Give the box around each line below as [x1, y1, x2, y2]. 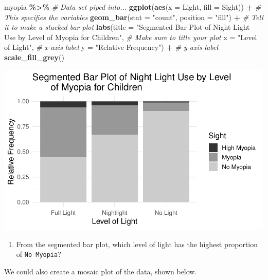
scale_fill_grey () [4, 51, 64, 62]
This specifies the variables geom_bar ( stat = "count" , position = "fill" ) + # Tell [4, 11, 263, 22]
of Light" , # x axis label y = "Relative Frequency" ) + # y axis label [4, 42, 219, 52]
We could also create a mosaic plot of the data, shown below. [4, 266, 197, 277]
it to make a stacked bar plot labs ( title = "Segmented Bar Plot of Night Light [4, 22, 250, 32]
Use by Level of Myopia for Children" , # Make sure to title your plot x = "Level [4, 31, 257, 42]
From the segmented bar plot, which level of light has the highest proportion [16, 238, 258, 249]
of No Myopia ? [16, 249, 61, 259]
